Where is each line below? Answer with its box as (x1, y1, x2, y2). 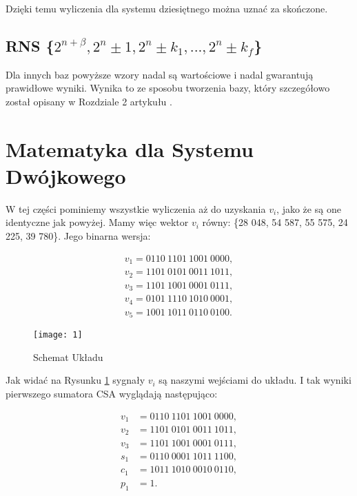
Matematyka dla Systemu (6, 134, 254, 163)
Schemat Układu (33, 349, 103, 364)
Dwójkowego (6, 161, 126, 189)
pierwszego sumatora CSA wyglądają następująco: (6, 386, 218, 400)
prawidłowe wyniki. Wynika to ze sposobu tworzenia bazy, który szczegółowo (6, 81, 330, 95)
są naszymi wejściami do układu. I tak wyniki (159, 373, 351, 387)
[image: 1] (33, 330, 83, 340)
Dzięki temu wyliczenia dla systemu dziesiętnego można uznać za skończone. (6, 1, 328, 15)
